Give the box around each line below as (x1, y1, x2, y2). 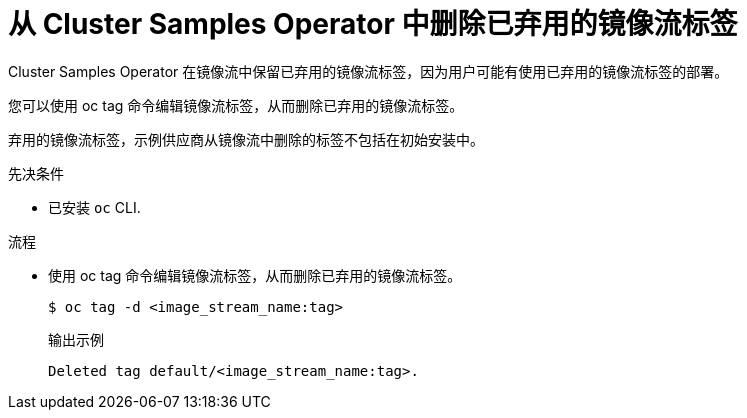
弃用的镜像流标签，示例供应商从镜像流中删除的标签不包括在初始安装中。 (8, 130, 484, 148)
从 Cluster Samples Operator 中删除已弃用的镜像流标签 (8, 7, 738, 41)
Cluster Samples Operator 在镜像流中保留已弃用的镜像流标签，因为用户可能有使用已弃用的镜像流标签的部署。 (8, 62, 729, 80)
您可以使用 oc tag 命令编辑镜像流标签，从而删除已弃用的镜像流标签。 (8, 96, 464, 114)
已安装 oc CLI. (48, 198, 141, 216)
